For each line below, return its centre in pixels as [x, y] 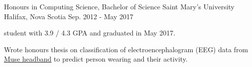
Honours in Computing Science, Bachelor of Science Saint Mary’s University [119, 6]
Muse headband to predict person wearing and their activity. [96, 59]
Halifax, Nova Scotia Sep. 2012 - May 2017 [69, 16]
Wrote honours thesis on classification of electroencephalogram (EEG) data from [126, 49]
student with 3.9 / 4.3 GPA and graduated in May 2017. [90, 33]
